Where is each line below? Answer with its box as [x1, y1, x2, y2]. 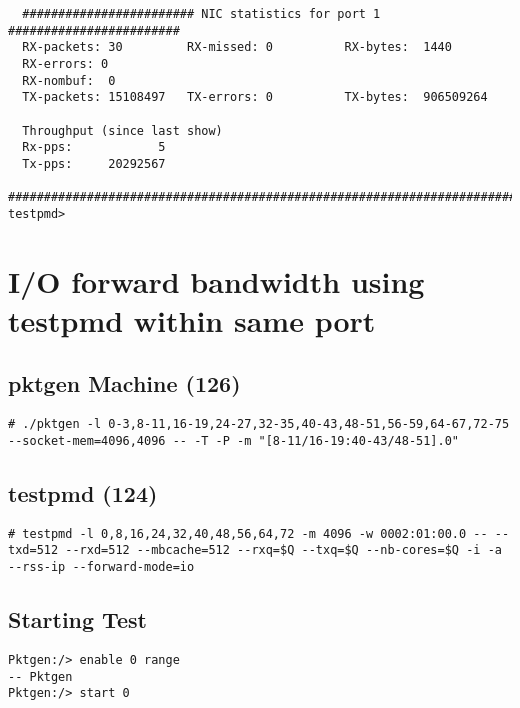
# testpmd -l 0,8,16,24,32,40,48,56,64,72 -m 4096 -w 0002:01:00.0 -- [8, 526, 488, 541]
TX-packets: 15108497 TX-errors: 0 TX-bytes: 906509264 [22, 90, 488, 105]
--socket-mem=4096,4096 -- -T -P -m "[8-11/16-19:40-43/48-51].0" [8, 433, 460, 448]
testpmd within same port [8, 299, 376, 340]
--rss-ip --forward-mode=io [8, 560, 195, 575]
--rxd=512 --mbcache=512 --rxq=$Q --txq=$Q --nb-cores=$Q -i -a [65, 543, 502, 558]
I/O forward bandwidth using [8, 260, 425, 301]
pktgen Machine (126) [8, 368, 241, 399]
